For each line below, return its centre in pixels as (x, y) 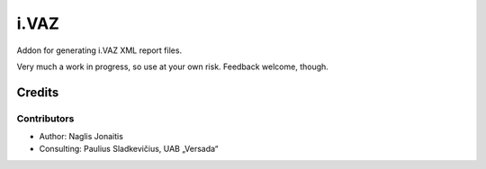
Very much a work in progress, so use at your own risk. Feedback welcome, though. (172, 67)
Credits (38, 92)
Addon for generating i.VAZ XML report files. (99, 50)
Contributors (45, 119)
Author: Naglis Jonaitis (81, 137)
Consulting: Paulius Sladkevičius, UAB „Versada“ (129, 149)
